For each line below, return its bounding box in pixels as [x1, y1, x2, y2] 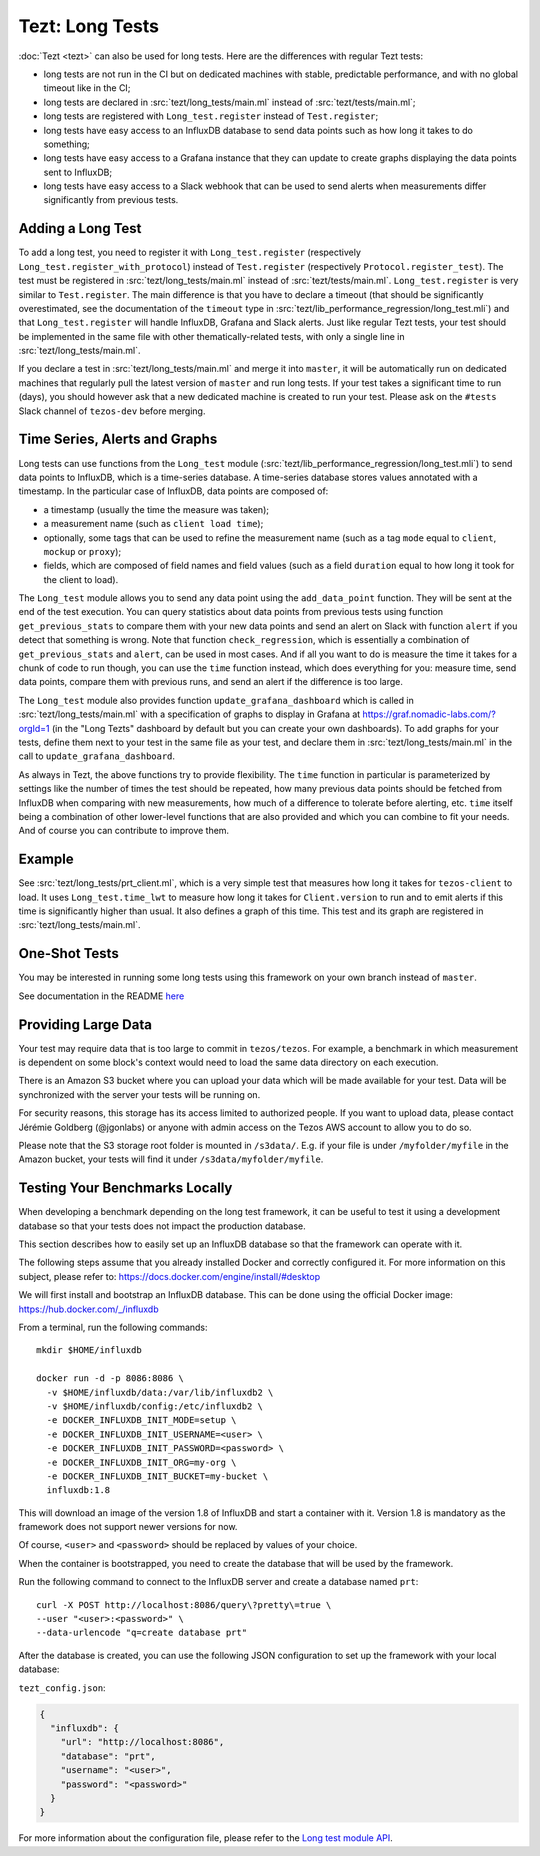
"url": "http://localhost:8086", [60, 1736, 225, 1748]
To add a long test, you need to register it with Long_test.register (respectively [18, 246, 362, 259]
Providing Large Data [18, 1016, 152, 1033]
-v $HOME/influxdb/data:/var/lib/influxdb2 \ [46, 1386, 274, 1398]
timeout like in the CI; [43, 82, 131, 94]
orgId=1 [18, 722, 50, 734]
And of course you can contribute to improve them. [18, 825, 230, 837]
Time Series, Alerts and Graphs [18, 431, 218, 448]
